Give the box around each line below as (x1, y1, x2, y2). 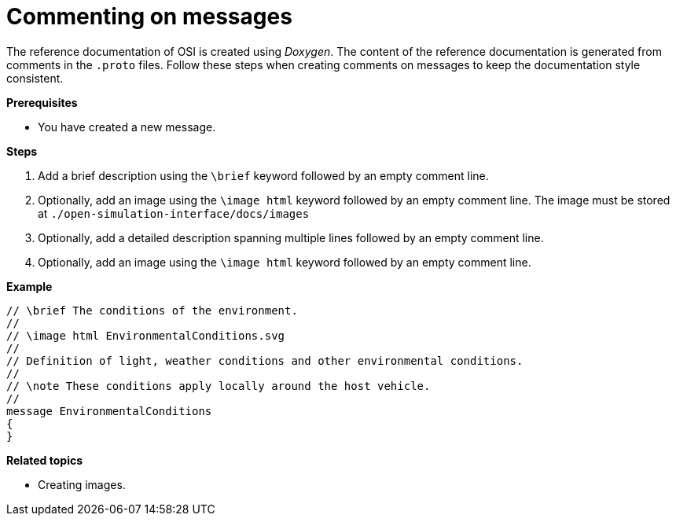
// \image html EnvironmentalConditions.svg (6, 329, 285, 342)
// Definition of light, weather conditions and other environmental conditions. (6, 354, 524, 367)
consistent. (6, 71, 64, 85)
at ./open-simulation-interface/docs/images (38, 206, 310, 220)
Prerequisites (6, 95, 78, 109)
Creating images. (38, 477, 126, 491)
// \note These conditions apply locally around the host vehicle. (6, 379, 431, 392)
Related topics (6, 453, 83, 467)
